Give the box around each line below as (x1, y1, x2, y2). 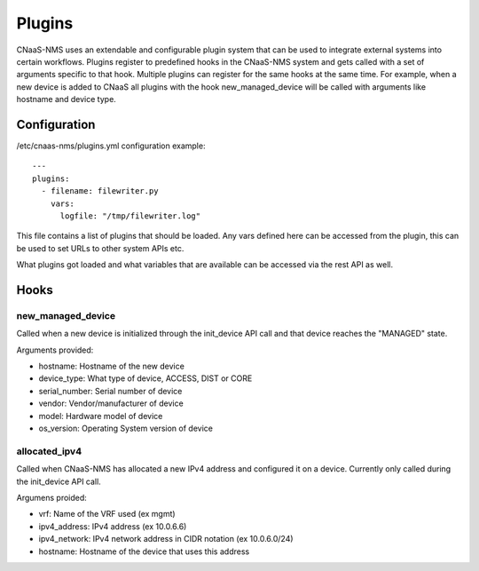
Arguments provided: (16, 345, 94, 355)
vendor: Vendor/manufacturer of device (38, 398, 184, 408)
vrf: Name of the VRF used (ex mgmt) (38, 509, 177, 519)
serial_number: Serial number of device (38, 385, 183, 396)
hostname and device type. (16, 94, 117, 105)
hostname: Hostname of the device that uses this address (38, 546, 250, 557)
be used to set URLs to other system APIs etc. (16, 242, 185, 253)
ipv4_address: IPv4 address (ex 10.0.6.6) (38, 520, 187, 532)
